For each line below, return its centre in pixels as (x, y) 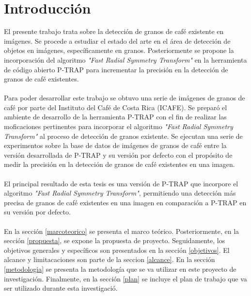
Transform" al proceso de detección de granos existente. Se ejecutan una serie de (123, 136)
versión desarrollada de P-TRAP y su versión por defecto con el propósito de (118, 155)
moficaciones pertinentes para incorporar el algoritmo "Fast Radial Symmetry (118, 126)
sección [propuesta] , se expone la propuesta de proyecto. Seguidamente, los (115, 240)
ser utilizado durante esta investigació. (61, 288)
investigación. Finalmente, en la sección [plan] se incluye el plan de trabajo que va (125, 278)
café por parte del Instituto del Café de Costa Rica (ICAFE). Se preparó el (116, 107)
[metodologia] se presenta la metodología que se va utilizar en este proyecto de (120, 269)
